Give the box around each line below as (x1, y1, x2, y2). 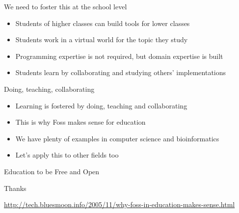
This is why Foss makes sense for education (15, 117, 146, 127)
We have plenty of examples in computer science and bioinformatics (15, 133, 219, 143)
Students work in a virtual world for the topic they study (15, 34, 188, 45)
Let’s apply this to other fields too (15, 150, 119, 160)
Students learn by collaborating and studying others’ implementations (15, 67, 226, 78)
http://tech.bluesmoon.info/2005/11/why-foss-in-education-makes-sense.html (4, 199, 235, 210)
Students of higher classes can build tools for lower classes (15, 18, 190, 28)
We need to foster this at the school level (4, 1, 127, 11)
